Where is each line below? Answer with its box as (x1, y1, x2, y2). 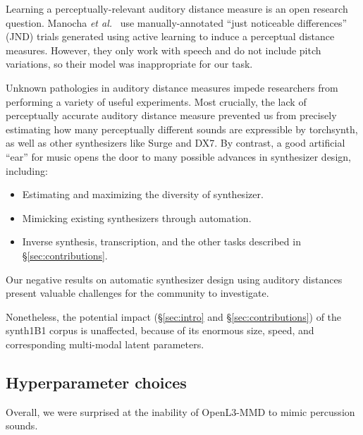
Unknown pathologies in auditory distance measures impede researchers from (6, 80, 338, 94)
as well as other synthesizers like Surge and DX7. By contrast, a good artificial (6, 135, 345, 150)
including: (6, 163, 48, 178)
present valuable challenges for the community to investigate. (6, 286, 269, 300)
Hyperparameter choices (6, 371, 187, 393)
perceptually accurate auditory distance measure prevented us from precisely (6, 108, 337, 123)
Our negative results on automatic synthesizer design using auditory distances (6, 271, 343, 286)
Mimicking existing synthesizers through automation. (22, 210, 252, 225)
